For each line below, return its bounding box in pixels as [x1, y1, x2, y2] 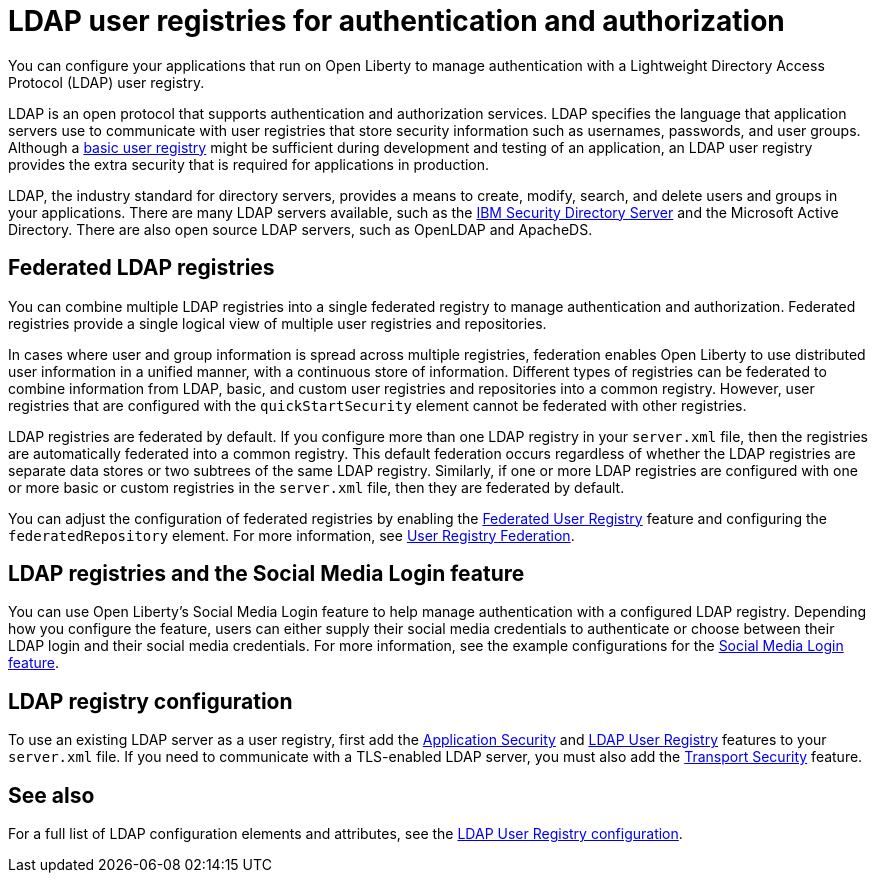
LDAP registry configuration [8, 688, 293, 714]
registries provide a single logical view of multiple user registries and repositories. [8, 314, 547, 332]
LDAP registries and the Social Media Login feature [8, 561, 525, 587]
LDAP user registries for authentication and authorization [8, 4, 785, 38]
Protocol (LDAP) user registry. [8, 73, 205, 91]
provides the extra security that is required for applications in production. [8, 155, 490, 173]
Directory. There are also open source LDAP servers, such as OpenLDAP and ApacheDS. [8, 220, 593, 238]
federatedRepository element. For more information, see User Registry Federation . [8, 526, 575, 544]
